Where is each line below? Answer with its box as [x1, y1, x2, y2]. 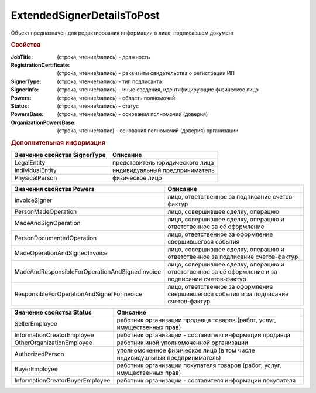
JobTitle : [11, 53, 33, 60]
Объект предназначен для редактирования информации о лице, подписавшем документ [11, 29, 234, 36]
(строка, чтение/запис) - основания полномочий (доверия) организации [57, 127, 239, 134]
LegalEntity [14, 159, 46, 167]
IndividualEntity [14, 166, 57, 175]
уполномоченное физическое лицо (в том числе [116, 346, 255, 354]
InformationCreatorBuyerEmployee [14, 377, 111, 385]
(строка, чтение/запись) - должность [57, 53, 150, 60]
